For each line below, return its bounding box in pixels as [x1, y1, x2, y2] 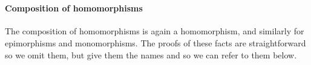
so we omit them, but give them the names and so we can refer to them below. [5, 48, 297, 61]
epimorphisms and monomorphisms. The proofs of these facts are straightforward [5, 36, 306, 49]
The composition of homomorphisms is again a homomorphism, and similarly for [5, 25, 304, 37]
